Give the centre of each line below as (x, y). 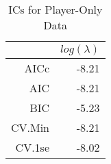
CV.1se (33, 147)
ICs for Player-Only (56, 9)
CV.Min (30, 127)
